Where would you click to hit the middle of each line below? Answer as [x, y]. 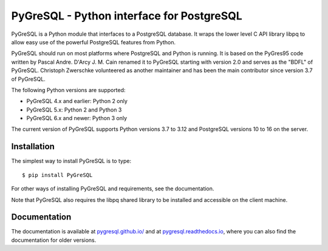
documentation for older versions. [54, 240]
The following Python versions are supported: [68, 90]
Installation [33, 146]
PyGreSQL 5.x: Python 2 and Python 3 [74, 110]
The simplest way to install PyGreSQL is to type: [71, 161]
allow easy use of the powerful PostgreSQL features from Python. [94, 42]
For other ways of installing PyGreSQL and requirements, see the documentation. [113, 189]
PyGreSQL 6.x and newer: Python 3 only [77, 118]
